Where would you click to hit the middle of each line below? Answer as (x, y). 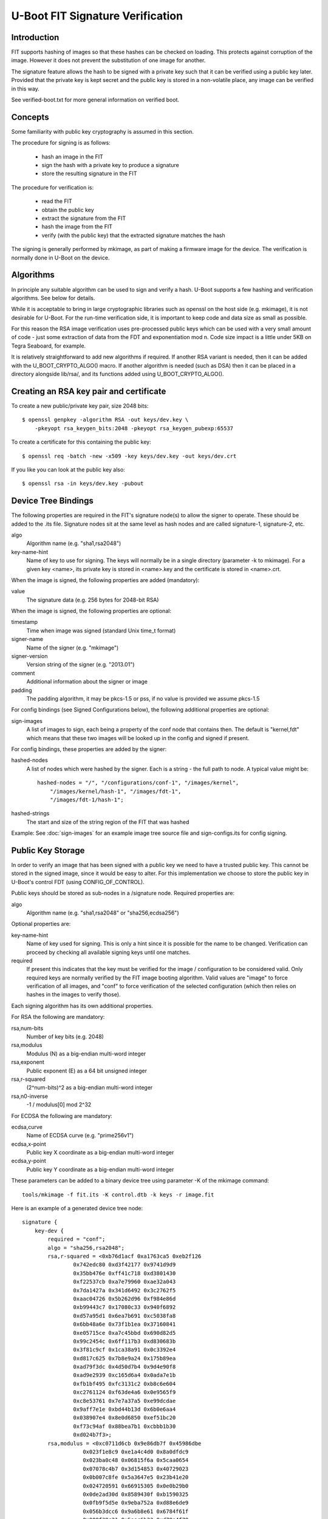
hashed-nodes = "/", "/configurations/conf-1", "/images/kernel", (138, 783)
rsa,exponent (28, 1062)
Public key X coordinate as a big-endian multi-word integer (100, 1153)
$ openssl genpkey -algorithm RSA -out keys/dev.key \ (105, 420)
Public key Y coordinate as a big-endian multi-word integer (100, 1169)
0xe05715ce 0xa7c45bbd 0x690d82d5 (125, 1333)
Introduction (35, 37)
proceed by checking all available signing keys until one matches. (108, 952)
